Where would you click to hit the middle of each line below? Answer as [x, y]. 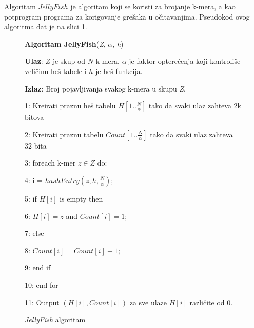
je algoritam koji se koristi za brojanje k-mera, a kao [153, 6]
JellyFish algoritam [55, 320]
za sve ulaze [148, 302]
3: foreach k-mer [50, 163]
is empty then [81, 198]
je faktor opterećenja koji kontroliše [185, 61]
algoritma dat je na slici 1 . [46, 26]
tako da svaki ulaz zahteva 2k [195, 106]
